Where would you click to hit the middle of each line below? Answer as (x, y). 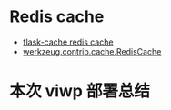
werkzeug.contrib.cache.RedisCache (92, 51)
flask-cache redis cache (68, 42)
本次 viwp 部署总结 (80, 91)
